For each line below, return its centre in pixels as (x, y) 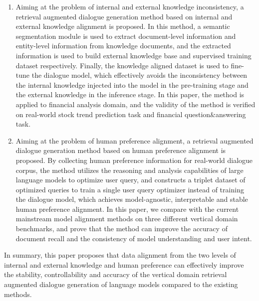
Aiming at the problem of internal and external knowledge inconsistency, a (130, 6)
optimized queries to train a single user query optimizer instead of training (130, 189)
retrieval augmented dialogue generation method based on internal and (124, 16)
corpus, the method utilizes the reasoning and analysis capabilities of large (129, 170)
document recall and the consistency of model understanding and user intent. (134, 238)
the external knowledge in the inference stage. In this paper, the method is (130, 94)
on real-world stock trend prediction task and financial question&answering (131, 114)
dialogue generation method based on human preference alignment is (121, 150)
